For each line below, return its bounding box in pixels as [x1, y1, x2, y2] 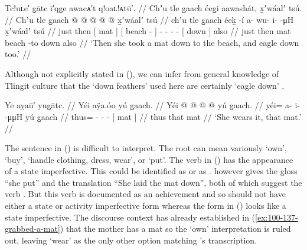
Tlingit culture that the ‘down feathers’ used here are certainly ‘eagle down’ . [5, 79, 285, 91]
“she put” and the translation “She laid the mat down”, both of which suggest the [5, 176, 302, 188]
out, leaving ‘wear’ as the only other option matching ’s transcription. [5, 234, 257, 246]
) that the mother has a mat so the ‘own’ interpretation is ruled [60, 222, 291, 235]
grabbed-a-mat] [5, 222, 60, 235]
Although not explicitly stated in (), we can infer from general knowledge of [5, 67, 279, 79]
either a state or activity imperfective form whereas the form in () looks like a [5, 199, 286, 211]
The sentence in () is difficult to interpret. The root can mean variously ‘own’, [5, 141, 287, 154]
